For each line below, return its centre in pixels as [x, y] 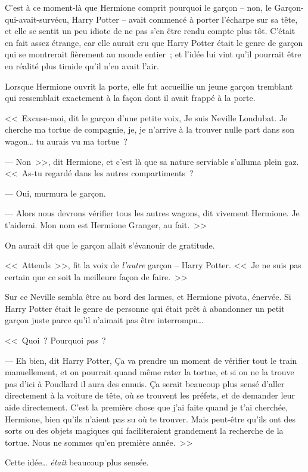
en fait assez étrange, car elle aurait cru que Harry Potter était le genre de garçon [154, 42]
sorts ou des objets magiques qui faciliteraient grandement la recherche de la [144, 430]
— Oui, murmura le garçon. [55, 193]
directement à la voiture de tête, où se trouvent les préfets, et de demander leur [150, 395]
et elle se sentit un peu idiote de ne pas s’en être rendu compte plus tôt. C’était [150, 31]
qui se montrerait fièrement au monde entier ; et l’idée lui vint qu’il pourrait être [153, 54]
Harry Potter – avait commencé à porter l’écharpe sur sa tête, [185, 19]
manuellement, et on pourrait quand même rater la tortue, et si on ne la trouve [150, 372]
